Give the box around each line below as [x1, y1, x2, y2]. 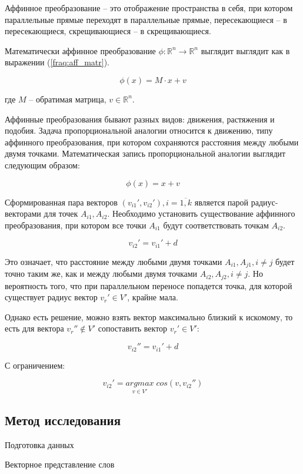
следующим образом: [5, 158, 80, 171]
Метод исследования [5, 410, 121, 429]
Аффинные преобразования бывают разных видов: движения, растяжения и [5, 112, 275, 125]
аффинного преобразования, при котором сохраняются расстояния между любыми [5, 135, 299, 148]
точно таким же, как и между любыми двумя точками [5, 267, 198, 280]
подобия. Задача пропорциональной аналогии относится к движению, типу [5, 124, 273, 137]
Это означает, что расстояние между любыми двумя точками [5, 255, 222, 267]
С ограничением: [5, 359, 65, 371]
